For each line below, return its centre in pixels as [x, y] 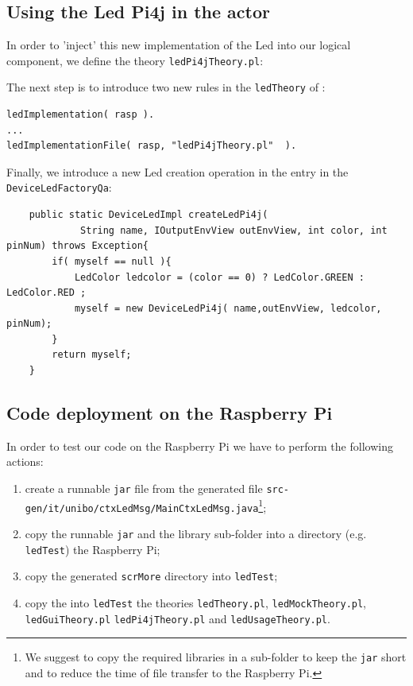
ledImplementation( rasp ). [81, 115]
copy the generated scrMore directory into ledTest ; [151, 576]
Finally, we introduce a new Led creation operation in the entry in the [178, 171]
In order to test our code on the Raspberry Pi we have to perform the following [200, 446]
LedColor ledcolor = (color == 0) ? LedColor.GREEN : [220, 277]
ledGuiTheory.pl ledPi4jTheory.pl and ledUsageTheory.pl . [178, 618]
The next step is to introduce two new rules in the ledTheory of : [166, 87]
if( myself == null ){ [112, 261]
